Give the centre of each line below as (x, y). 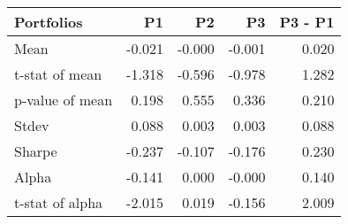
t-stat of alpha (59, 202)
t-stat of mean (58, 74)
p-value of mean (64, 100)
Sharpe (36, 151)
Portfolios (49, 22)
